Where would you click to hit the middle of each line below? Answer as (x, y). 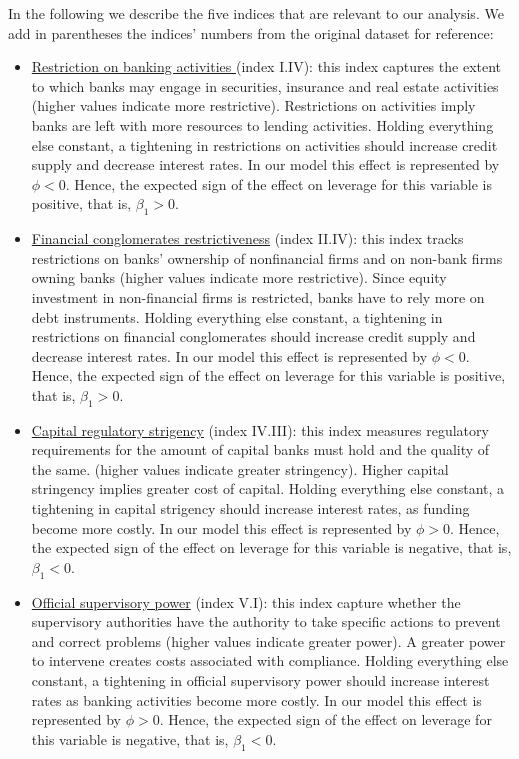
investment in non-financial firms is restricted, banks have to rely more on (258, 296)
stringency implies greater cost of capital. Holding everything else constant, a (268, 488)
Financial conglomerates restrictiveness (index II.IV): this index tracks (247, 238)
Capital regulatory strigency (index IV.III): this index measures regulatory (260, 429)
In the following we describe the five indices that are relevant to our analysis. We (256, 13)
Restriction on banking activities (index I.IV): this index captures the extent (266, 66)
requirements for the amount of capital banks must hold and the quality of (260, 449)
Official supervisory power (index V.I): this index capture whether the (246, 601)
